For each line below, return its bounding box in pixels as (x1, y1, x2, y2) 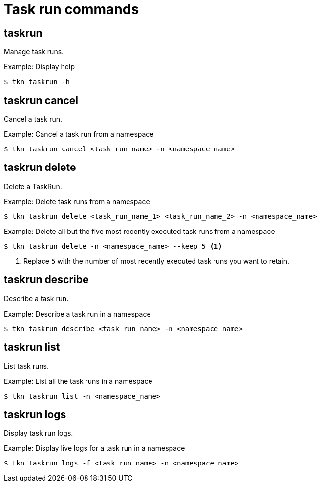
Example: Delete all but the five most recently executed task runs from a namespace (4, 227, 275, 235)
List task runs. (4, 361, 49, 370)
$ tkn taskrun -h (4, 78, 70, 86)
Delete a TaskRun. (4, 182, 62, 190)
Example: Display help (4, 63, 75, 71)
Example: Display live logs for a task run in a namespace (4, 444, 185, 453)
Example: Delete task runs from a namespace (4, 197, 150, 206)
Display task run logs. (4, 429, 73, 438)
